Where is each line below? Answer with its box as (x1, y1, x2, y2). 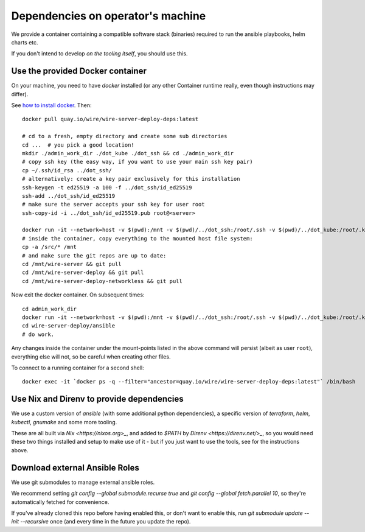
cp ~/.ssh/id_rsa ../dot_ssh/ (22, 167, 113, 173)
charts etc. (11, 38, 39, 46)
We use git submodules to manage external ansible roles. (11, 478, 155, 486)
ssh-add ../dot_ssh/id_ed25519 (22, 192, 116, 199)
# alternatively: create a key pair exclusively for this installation (22, 175, 240, 183)
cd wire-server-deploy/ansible (22, 323, 116, 329)
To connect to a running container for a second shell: (11, 364, 144, 371)
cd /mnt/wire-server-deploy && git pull (22, 269, 144, 276)
